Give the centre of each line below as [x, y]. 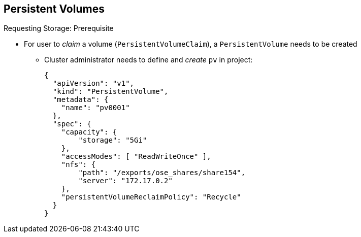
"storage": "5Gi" [113, 140]
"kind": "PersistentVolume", [110, 92]
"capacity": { [89, 132]
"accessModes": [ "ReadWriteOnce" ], [136, 157]
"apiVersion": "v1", [93, 83]
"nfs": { [78, 165]
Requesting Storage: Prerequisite [59, 28]
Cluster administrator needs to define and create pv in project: [149, 60]
